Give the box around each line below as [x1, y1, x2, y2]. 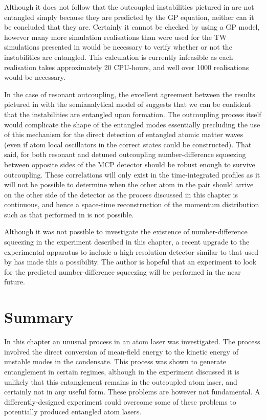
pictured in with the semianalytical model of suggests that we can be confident [4, 99, 251, 109]
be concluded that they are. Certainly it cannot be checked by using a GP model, [4, 21, 260, 32]
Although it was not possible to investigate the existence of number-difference [4, 226, 248, 237]
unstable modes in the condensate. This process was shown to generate [4, 356, 226, 367]
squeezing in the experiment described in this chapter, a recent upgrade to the [4, 236, 250, 247]
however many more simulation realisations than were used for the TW [4, 31, 227, 42]
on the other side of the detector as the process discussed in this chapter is [4, 189, 238, 200]
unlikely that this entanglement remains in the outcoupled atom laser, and [4, 376, 237, 387]
